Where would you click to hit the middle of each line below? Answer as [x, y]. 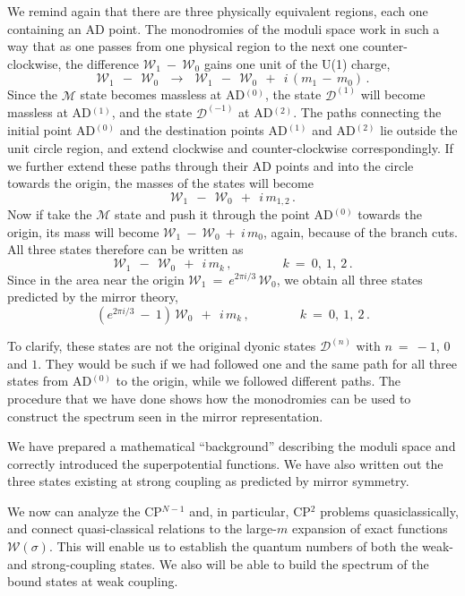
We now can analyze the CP [85, 511]
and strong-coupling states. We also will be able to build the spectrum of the [218, 563]
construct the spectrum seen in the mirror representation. [165, 416]
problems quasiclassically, [389, 511]
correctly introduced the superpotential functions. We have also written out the [225, 463]
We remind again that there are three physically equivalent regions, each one [218, 11]
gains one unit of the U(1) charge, [297, 63]
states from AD [50, 381]
